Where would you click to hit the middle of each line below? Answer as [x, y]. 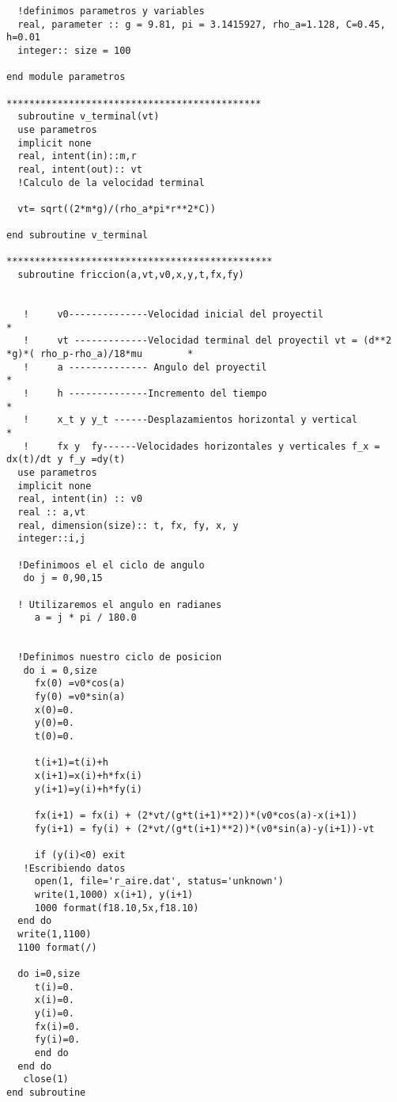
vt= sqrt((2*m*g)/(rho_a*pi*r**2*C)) [117, 209]
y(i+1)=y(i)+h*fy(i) [88, 789]
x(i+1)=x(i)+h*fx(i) [88, 776]
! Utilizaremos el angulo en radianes [120, 604]
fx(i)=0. [57, 1026]
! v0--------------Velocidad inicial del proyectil [173, 315]
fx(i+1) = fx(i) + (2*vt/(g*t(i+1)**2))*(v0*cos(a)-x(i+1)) [196, 816]
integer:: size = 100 [74, 50]
